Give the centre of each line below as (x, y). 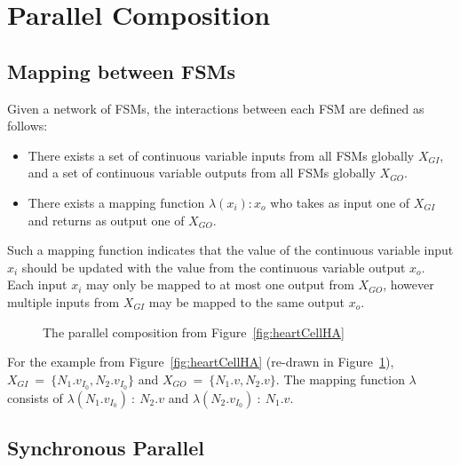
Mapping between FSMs (122, 71)
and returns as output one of (106, 220)
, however (408, 284)
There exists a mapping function (116, 202)
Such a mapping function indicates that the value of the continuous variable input (230, 250)
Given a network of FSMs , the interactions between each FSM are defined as (216, 108)
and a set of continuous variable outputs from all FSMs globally (202, 173)
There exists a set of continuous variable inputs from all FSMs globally (221, 155)
